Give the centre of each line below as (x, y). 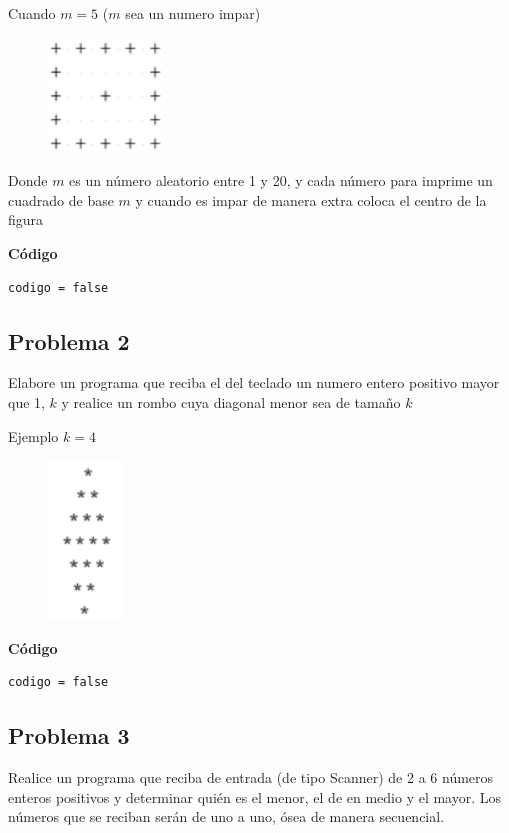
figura (26, 219)
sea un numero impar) (193, 13)
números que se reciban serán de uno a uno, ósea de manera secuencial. (226, 816)
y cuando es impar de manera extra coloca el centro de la (311, 199)
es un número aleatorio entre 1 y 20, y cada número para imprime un (281, 180)
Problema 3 (69, 735)
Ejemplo (33, 435)
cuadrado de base (61, 199)
